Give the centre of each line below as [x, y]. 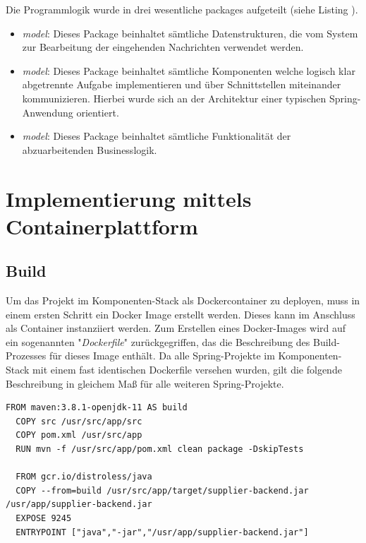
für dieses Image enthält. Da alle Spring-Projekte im [162, 356]
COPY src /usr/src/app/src [79, 421]
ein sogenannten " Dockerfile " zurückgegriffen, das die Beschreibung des [158, 341]
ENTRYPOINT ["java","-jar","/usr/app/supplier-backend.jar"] [162, 532]
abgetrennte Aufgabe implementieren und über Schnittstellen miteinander [182, 84]
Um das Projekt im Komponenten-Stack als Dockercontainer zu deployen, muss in [183, 300]
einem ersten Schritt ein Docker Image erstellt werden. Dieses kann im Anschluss [181, 314]
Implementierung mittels [129, 198]
